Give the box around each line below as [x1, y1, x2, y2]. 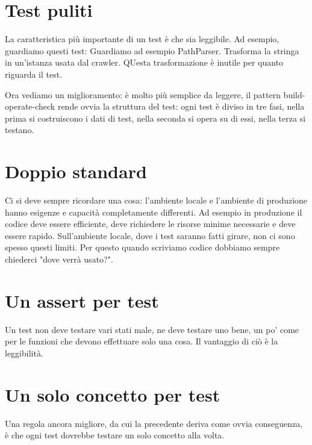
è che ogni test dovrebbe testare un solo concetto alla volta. [5, 429, 225, 441]
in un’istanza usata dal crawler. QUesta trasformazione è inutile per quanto [5, 56, 284, 69]
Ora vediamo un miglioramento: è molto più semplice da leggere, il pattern [5, 88, 281, 101]
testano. [5, 123, 34, 136]
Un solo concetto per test [5, 382, 220, 406]
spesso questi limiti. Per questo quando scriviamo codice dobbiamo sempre [5, 241, 280, 254]
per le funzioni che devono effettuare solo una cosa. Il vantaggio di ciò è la [5, 335, 278, 347]
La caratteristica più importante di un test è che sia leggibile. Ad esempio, [5, 33, 279, 45]
